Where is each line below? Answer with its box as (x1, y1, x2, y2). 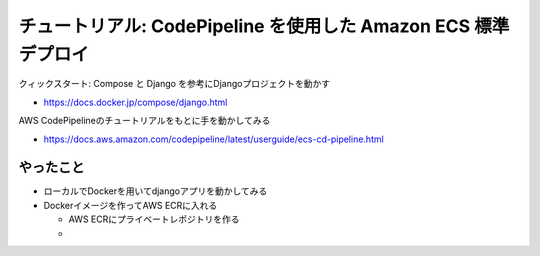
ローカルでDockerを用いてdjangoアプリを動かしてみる (43, 185, 268, 197)
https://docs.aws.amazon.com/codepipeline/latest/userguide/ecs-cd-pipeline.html (43, 133, 384, 145)
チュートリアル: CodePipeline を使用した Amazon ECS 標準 (18, 15, 510, 37)
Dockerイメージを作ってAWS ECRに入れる (43, 199, 218, 211)
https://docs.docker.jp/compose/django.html (43, 96, 228, 108)
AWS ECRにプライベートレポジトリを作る (68, 213, 240, 225)
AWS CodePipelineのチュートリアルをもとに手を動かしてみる (18, 115, 271, 127)
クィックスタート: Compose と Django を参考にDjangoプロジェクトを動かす (18, 78, 330, 90)
